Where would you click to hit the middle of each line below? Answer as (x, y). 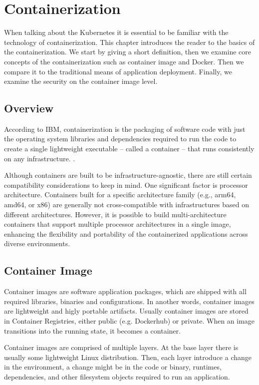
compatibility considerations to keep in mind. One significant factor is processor (126, 185)
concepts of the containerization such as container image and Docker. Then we (124, 61)
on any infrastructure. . (40, 158)
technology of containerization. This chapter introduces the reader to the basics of (129, 42)
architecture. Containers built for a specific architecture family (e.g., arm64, (120, 194)
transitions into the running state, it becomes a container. (92, 330)
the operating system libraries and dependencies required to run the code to (120, 139)
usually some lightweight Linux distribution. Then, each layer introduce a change (128, 357)
